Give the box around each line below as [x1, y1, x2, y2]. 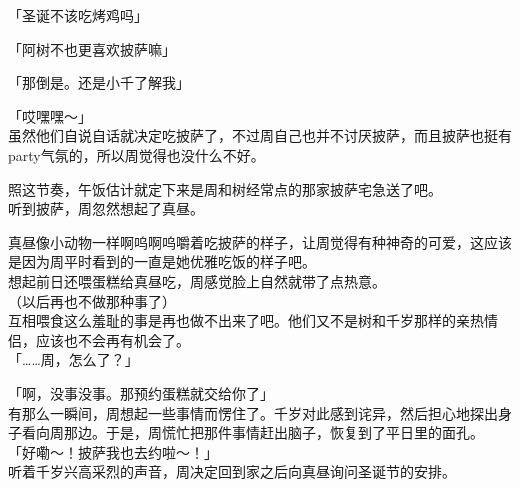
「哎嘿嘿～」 [8, 105, 92, 126]
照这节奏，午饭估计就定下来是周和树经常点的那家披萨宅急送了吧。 [8, 178, 442, 199]
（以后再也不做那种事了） [8, 290, 176, 311]
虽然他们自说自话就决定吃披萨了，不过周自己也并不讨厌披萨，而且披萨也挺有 [8, 125, 512, 146]
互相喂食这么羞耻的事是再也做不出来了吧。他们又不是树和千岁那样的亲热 [8, 310, 484, 331]
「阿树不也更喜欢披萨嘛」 [8, 38, 176, 59]
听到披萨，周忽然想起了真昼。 [8, 198, 204, 219]
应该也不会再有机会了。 [35, 329, 190, 350]
